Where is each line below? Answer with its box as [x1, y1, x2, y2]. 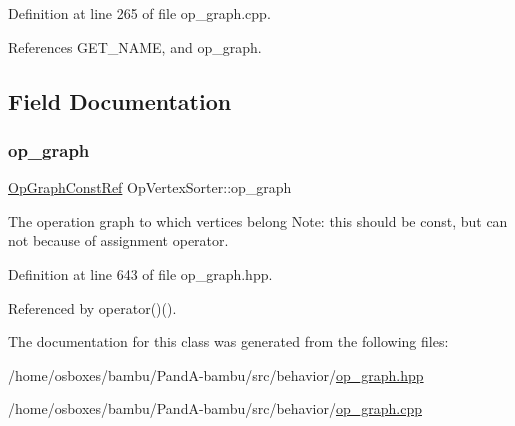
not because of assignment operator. [8, 230, 229, 251]
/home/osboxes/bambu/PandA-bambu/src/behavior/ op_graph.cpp [8, 398, 422, 419]
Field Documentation [8, 85, 232, 116]
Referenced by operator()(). [8, 297, 177, 318]
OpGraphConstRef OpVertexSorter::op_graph [8, 177, 292, 198]
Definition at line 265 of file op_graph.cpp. [8, 3, 271, 23]
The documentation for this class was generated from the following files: [8, 331, 449, 352]
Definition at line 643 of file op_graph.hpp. [8, 263, 273, 284]
